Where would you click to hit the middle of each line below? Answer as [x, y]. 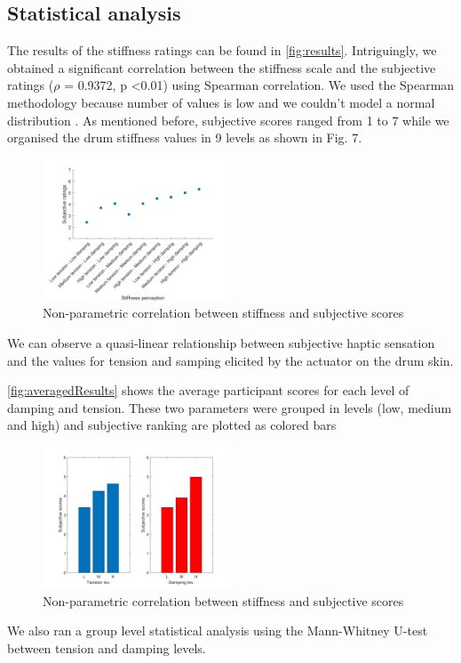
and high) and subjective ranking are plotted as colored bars [172, 425]
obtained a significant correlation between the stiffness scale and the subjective [222, 67]
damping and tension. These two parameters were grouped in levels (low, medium [230, 407]
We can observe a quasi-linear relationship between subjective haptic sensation [221, 342]
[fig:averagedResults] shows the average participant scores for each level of [208, 390]
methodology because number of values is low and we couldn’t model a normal [221, 102]
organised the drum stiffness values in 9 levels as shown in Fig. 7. [185, 137]
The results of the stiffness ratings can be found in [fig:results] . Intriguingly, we [222, 50]
